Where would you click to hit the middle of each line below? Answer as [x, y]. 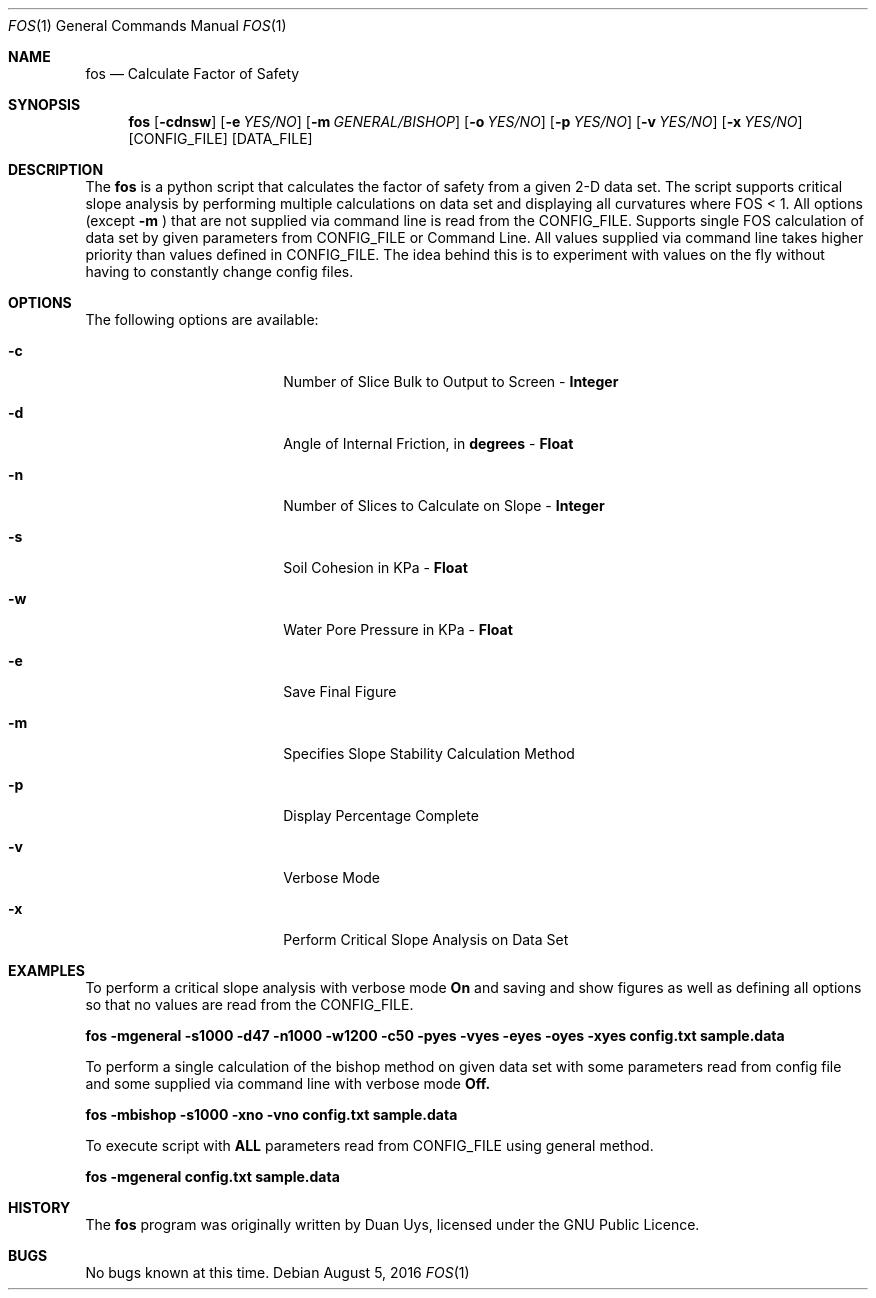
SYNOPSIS [44, 104]
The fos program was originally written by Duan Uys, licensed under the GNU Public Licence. [392, 1224]
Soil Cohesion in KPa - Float [375, 567]
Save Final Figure [340, 691]
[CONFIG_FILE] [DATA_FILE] [220, 138]
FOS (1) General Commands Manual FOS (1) [147, 25]
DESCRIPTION [56, 169]
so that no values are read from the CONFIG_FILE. [249, 1004]
